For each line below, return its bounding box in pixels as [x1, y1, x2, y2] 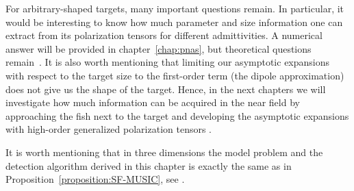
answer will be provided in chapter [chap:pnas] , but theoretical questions [5, 41, 312, 55]
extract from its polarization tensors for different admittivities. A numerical [5, 28, 323, 42]
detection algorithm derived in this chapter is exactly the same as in [5, 158, 292, 173]
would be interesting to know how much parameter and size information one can [5, 14, 343, 29]
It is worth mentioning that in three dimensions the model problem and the [5, 144, 323, 159]
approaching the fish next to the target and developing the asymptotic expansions [5, 108, 349, 123]
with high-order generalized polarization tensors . [5, 122, 212, 136]
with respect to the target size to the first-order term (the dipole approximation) [5, 68, 344, 82]
